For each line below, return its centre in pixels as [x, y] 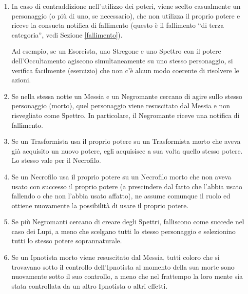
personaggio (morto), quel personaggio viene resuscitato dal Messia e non [121, 106]
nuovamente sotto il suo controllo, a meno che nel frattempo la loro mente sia [127, 276]
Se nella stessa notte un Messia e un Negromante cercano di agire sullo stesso [127, 96]
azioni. [21, 80]
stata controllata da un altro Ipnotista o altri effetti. [89, 285]
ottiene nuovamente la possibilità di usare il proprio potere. [100, 205]
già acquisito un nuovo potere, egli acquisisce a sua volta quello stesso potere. [127, 150]
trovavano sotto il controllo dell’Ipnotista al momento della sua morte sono [123, 266]
